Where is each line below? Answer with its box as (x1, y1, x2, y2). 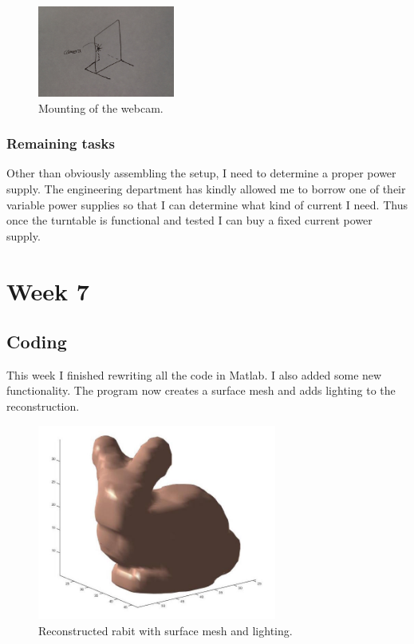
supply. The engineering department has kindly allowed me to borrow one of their (6, 180, 406, 197)
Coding (6, 329, 67, 354)
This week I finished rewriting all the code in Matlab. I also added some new (6, 366, 382, 383)
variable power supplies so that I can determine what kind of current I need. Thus (6, 196, 408, 213)
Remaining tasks (6, 133, 115, 153)
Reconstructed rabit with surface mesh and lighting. (38, 622, 293, 639)
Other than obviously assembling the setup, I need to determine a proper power (6, 165, 396, 181)
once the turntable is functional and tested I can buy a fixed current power (6, 212, 373, 229)
